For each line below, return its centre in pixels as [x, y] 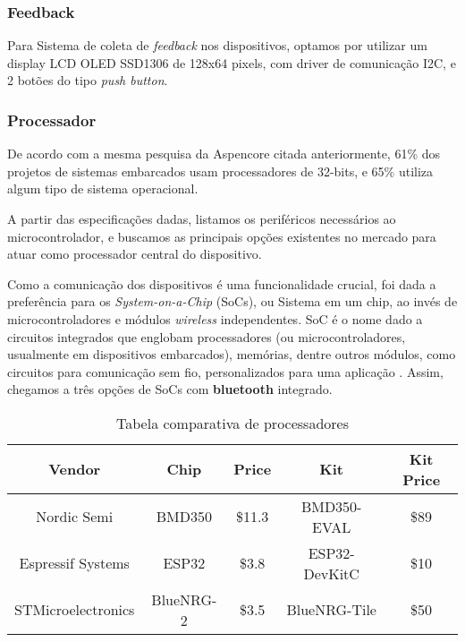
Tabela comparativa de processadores [232, 423]
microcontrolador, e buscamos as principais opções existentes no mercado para [222, 236]
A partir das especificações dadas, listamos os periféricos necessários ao [202, 218]
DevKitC [331, 573]
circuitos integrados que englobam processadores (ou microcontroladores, [207, 336]
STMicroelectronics [75, 610]
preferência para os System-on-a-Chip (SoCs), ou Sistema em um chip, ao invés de [232, 301]
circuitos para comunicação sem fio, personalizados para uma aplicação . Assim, [225, 371]
